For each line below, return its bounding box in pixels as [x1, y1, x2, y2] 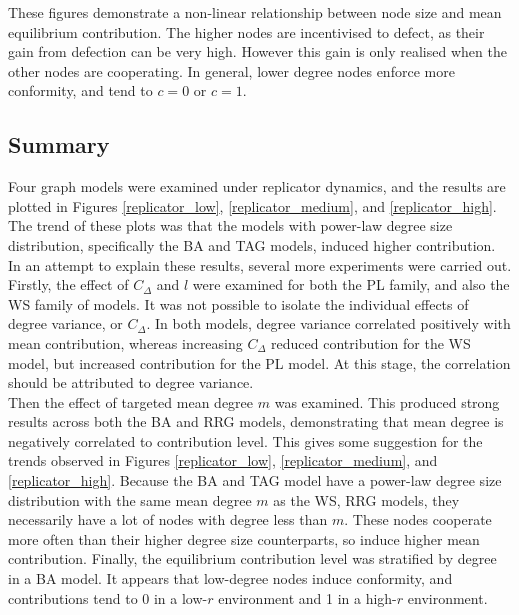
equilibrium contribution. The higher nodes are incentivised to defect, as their [8, 21, 485, 42]
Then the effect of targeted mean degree [8, 391, 254, 412]
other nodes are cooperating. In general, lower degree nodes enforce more [8, 60, 455, 81]
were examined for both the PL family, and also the [192, 274, 510, 295]
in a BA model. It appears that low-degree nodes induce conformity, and [8, 568, 453, 589]
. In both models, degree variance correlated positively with [146, 313, 511, 334]
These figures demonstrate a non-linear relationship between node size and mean [8, 2, 502, 22]
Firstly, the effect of [8, 274, 129, 295]
